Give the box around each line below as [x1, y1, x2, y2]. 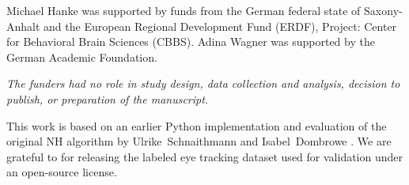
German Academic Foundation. [6, 48, 157, 65]
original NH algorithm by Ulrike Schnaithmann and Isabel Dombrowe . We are [6, 133, 392, 149]
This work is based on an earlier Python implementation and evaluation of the [6, 117, 387, 134]
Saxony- [364, 2, 403, 18]
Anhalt [6, 17, 40, 34]
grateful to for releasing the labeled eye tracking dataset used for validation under [6, 148, 403, 164]
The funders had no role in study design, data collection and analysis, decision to [6, 75, 400, 92]
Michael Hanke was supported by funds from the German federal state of [6, 2, 361, 18]
